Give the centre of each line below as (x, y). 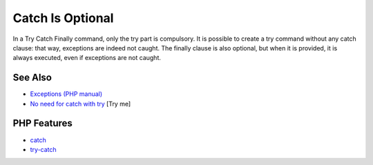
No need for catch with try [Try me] (80, 104)
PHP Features (42, 123)
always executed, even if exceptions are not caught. (87, 58)
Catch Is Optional (63, 18)
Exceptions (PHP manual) (66, 94)
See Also (32, 78)
